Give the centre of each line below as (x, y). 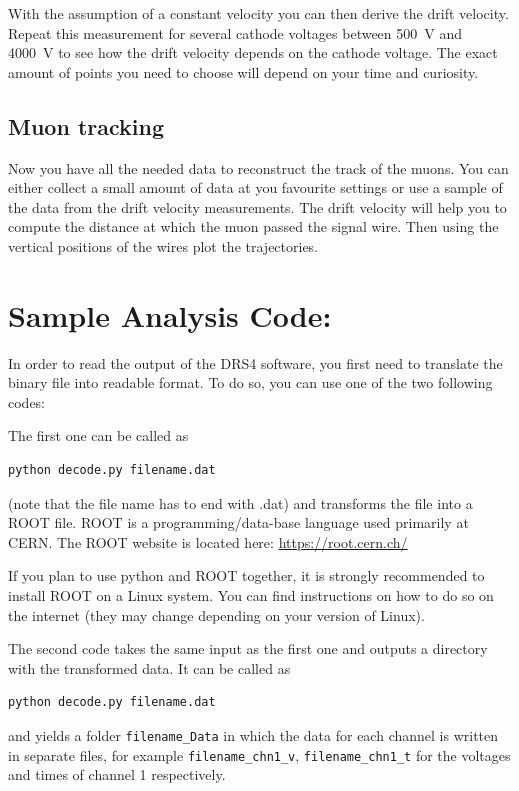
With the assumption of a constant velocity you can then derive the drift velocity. (258, 13)
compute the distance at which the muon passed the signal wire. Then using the (253, 226)
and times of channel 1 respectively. (117, 774)
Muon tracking (86, 125)
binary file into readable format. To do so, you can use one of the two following (250, 382)
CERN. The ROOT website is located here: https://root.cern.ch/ (208, 541)
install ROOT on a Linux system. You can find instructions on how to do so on (251, 595)
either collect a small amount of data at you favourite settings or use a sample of (255, 187)
